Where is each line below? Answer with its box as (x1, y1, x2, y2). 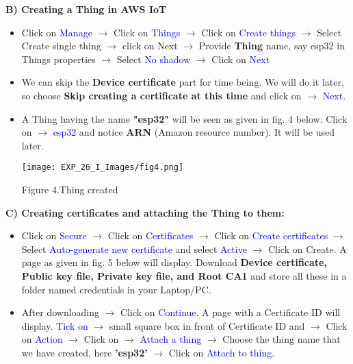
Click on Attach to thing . (168, 345, 275, 359)
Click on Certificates (107, 228, 194, 243)
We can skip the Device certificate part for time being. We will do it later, (21, 75, 344, 89)
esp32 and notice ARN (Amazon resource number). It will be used (53, 125, 335, 139)
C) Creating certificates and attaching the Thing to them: (5, 205, 285, 219)
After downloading (21, 305, 100, 319)
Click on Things (113, 25, 181, 39)
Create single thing (21, 38, 101, 53)
